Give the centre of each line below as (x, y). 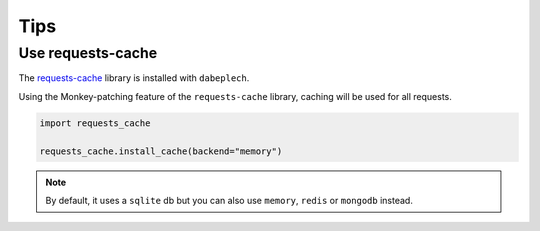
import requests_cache (95, 123)
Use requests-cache (88, 53)
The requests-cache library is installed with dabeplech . (134, 78)
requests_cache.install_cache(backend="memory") (161, 151)
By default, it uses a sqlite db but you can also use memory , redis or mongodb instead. (229, 200)
